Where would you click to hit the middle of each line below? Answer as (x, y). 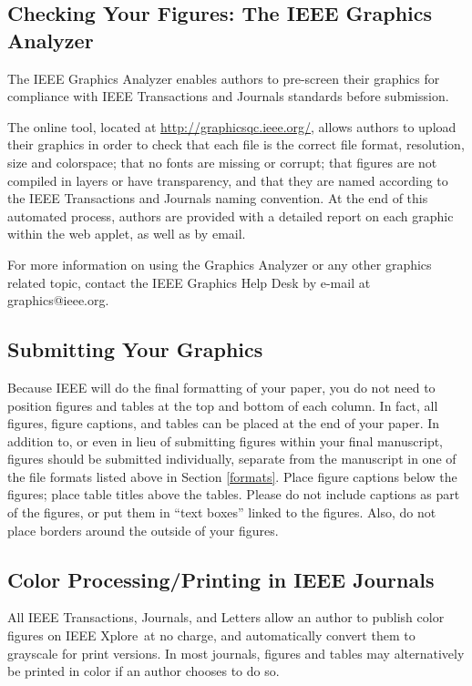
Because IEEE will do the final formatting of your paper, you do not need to (221, 387)
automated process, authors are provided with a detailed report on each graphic (231, 215)
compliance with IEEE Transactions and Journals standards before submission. (228, 96)
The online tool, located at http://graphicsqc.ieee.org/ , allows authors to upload (232, 126)
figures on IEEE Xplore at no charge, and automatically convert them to (211, 635)
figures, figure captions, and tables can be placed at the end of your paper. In (224, 423)
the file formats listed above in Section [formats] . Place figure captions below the (232, 476)
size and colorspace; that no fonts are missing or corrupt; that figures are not (222, 162)
